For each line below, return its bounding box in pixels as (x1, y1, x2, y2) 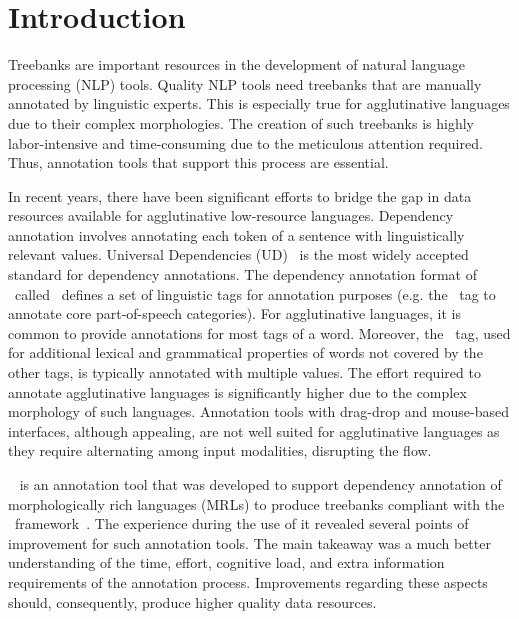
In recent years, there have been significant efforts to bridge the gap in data (8, 185, 472, 206)
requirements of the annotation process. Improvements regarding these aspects (8, 571, 488, 592)
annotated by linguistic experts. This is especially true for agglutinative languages (8, 93, 510, 114)
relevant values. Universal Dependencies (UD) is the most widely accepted (8, 244, 469, 265)
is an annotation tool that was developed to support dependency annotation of (19, 474, 502, 494)
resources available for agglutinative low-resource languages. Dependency (8, 205, 454, 226)
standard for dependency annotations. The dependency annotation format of (8, 264, 477, 285)
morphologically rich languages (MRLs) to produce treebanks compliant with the (8, 493, 505, 514)
